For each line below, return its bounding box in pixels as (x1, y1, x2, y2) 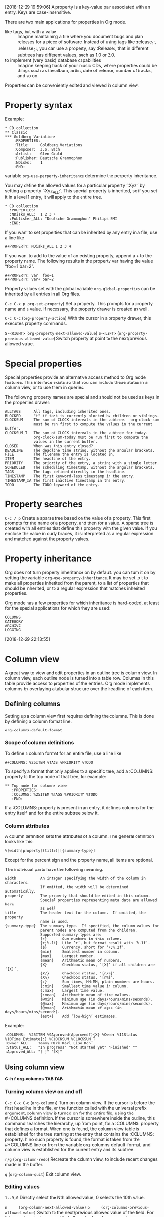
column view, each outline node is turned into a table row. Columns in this (5, 675, 154, 681)
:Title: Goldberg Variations (14, 142, 82, 147)
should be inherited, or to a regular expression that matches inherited (5, 585, 145, 591)
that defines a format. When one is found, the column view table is (5, 1126, 140, 1132)
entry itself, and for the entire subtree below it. (5, 810, 99, 816)
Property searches (5, 499, 83, 510)
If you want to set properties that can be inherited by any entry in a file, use (5, 229, 158, 236)
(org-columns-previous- (100, 1205, 150, 1210)
